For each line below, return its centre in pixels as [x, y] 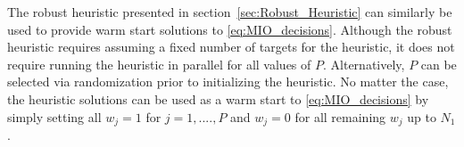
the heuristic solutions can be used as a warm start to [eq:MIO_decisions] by [218, 98]
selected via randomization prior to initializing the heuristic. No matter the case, [228, 82]
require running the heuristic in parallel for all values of [159, 64]
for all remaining [340, 116]
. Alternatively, [364, 64]
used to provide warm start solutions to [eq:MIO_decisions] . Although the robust [230, 29]
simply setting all [54, 116]
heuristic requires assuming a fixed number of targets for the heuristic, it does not [231, 47]
